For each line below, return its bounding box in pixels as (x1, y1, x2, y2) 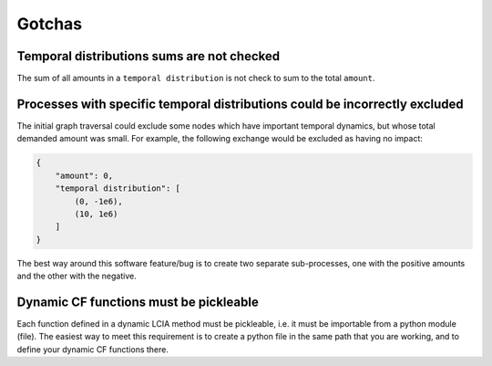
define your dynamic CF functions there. (16, 343, 169, 355)
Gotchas (16, 14, 83, 34)
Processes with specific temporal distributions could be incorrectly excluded (16, 96, 464, 111)
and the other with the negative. (16, 270, 137, 282)
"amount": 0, (55, 170, 114, 181)
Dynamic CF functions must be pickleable (16, 294, 259, 309)
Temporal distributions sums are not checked (16, 48, 281, 64)
